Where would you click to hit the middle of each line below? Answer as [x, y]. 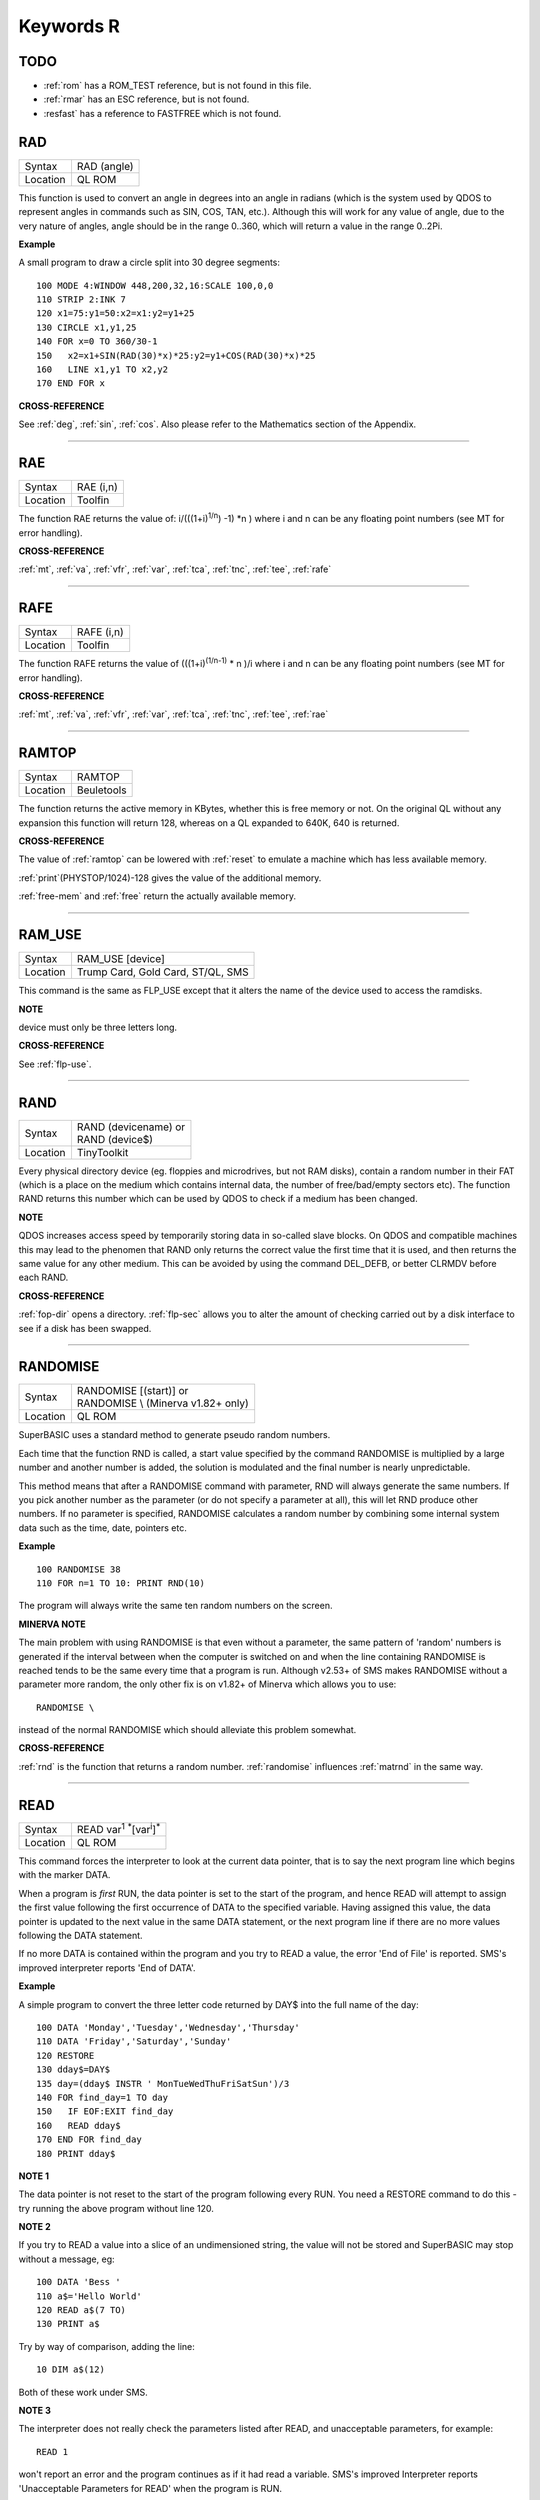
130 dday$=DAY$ [73, 2069]
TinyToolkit [102, 1152]
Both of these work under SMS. [83, 2392]
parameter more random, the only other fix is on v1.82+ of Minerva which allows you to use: [207, 1684]
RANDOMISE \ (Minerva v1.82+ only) [162, 1403]
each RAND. [43, 1277]
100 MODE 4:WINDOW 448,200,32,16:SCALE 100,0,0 [155, 285]
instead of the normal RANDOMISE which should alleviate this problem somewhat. [187, 1730]
